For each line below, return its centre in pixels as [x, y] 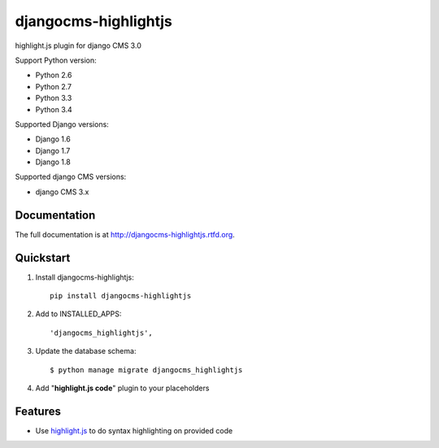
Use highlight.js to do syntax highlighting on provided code [134, 430]
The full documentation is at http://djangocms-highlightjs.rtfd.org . [125, 234]
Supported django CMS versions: [71, 177]
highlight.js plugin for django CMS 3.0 [78, 46]
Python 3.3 [54, 98]
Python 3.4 [54, 109]
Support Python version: [56, 60]
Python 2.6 [54, 75]
